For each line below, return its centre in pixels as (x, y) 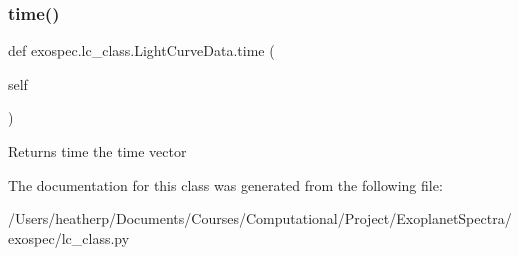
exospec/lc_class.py (69, 237)
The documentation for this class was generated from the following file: (225, 184)
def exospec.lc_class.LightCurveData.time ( (141, 50)
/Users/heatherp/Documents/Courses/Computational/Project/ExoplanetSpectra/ (260, 218)
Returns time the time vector (97, 151)
